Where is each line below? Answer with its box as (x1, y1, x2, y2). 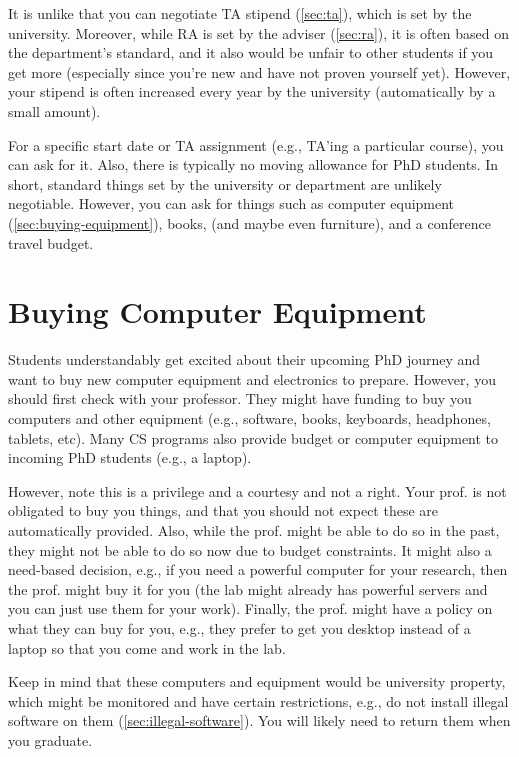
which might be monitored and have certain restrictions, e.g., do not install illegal (8, 690, 509, 711)
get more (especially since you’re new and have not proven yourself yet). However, (8, 61, 511, 82)
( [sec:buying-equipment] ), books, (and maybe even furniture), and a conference (8, 212, 491, 233)
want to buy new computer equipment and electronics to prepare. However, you (8, 368, 496, 389)
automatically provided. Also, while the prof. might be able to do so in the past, (8, 520, 500, 540)
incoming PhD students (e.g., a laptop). (8, 447, 252, 468)
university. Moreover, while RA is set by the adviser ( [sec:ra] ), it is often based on (8, 22, 510, 43)
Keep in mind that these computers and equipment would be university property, (8, 671, 506, 692)
